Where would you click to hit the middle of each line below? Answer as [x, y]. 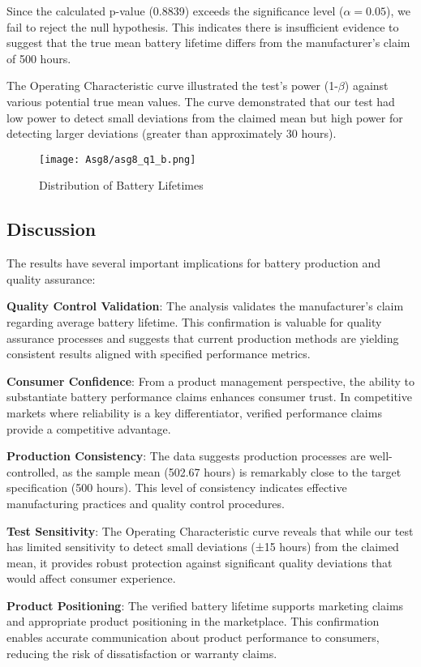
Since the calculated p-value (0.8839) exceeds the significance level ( [175, 11]
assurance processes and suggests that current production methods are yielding [203, 338]
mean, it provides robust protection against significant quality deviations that [200, 562]
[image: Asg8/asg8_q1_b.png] [118, 159]
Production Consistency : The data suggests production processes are [186, 456]
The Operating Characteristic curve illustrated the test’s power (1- [172, 86]
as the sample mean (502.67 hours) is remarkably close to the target [232, 471]
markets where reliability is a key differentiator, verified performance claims [194, 412]
